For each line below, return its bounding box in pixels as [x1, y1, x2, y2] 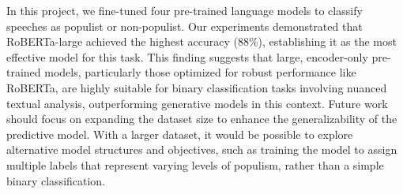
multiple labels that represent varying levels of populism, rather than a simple [6, 156, 384, 173]
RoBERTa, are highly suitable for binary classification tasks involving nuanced [6, 79, 387, 95]
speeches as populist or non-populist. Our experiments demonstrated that [6, 17, 363, 34]
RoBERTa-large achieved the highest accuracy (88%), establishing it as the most [6, 33, 397, 50]
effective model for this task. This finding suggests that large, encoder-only [6, 48, 368, 65]
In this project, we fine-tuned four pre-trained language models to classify [6, 2, 363, 18]
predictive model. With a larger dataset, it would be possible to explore [6, 125, 353, 142]
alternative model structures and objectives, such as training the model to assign [6, 141, 397, 158]
